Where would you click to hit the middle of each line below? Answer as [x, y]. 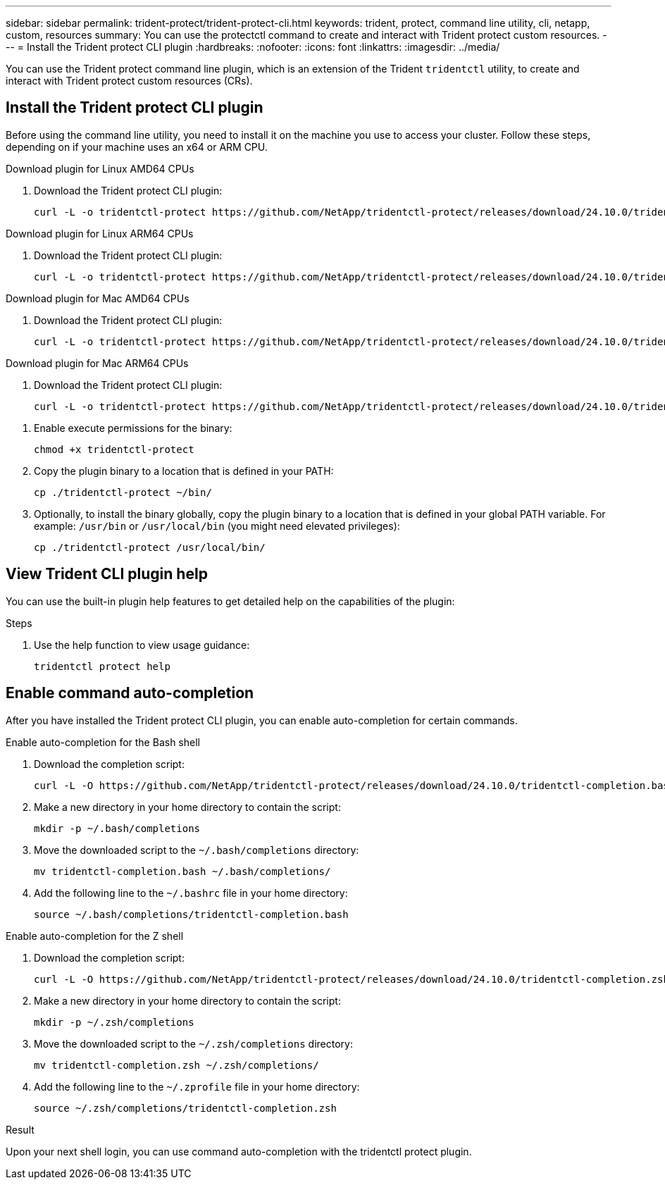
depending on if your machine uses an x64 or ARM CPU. [137, 147]
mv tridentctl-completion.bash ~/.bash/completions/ [182, 871]
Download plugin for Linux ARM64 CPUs [100, 233]
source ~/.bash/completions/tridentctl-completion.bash [191, 914]
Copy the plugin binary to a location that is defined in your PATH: [184, 471]
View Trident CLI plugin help [107, 574]
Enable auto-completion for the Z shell [95, 936]
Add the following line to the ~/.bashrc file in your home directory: [191, 893]
